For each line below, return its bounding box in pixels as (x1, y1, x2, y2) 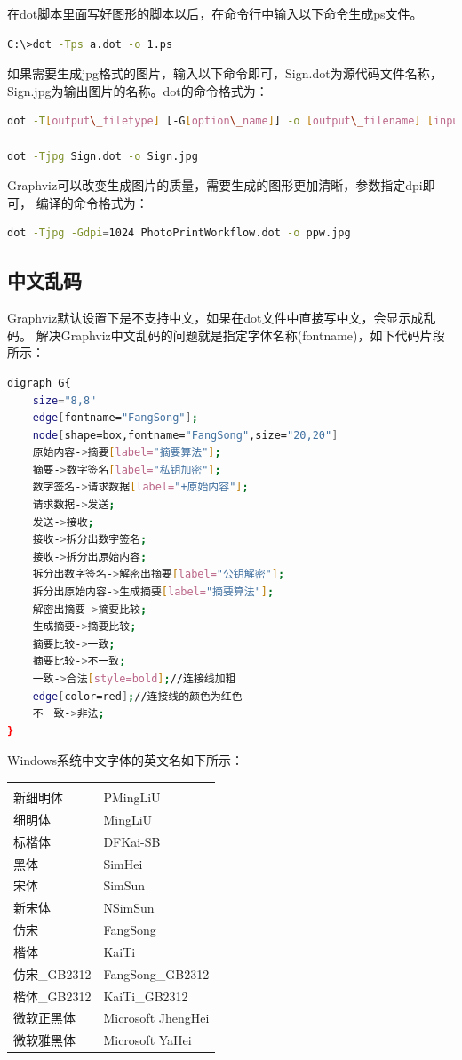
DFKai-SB (103, 832, 161, 850)
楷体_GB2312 (13, 986, 92, 1005)
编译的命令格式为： (36, 193, 148, 211)
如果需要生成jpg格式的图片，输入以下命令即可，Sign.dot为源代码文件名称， (7, 64, 442, 83)
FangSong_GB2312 (103, 964, 210, 983)
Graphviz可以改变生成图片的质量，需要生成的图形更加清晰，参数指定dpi (7, 176, 423, 195)
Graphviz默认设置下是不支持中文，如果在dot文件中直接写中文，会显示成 (7, 308, 424, 327)
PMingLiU (103, 787, 161, 806)
